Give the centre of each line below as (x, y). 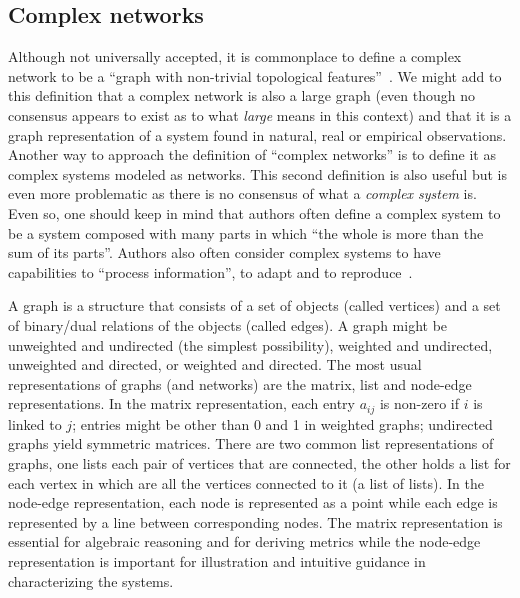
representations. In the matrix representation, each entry (181, 403)
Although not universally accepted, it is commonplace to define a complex (235, 56)
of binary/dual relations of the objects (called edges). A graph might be (228, 324)
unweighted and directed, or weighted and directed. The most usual (215, 364)
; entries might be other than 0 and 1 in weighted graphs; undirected (282, 423)
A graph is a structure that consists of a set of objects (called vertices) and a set (254, 305)
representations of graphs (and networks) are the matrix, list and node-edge (240, 383)
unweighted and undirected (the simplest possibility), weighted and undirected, (250, 344)
